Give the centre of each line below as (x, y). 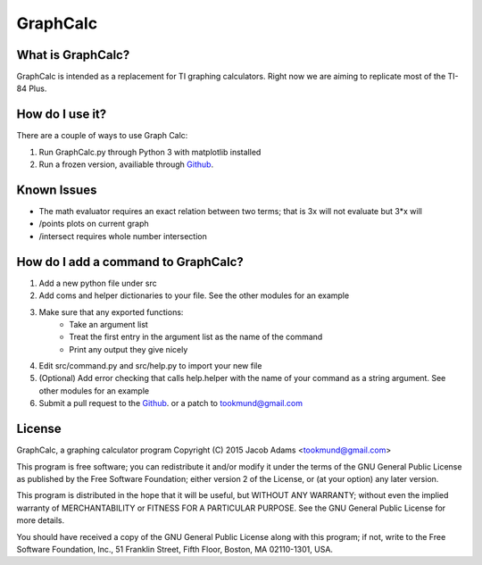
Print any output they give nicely (129, 349)
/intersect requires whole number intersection (123, 236)
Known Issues (57, 190)
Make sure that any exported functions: (111, 312)
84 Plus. (32, 88)
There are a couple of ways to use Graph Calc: (102, 136)
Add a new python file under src (98, 283)
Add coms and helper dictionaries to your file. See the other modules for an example (194, 295)
